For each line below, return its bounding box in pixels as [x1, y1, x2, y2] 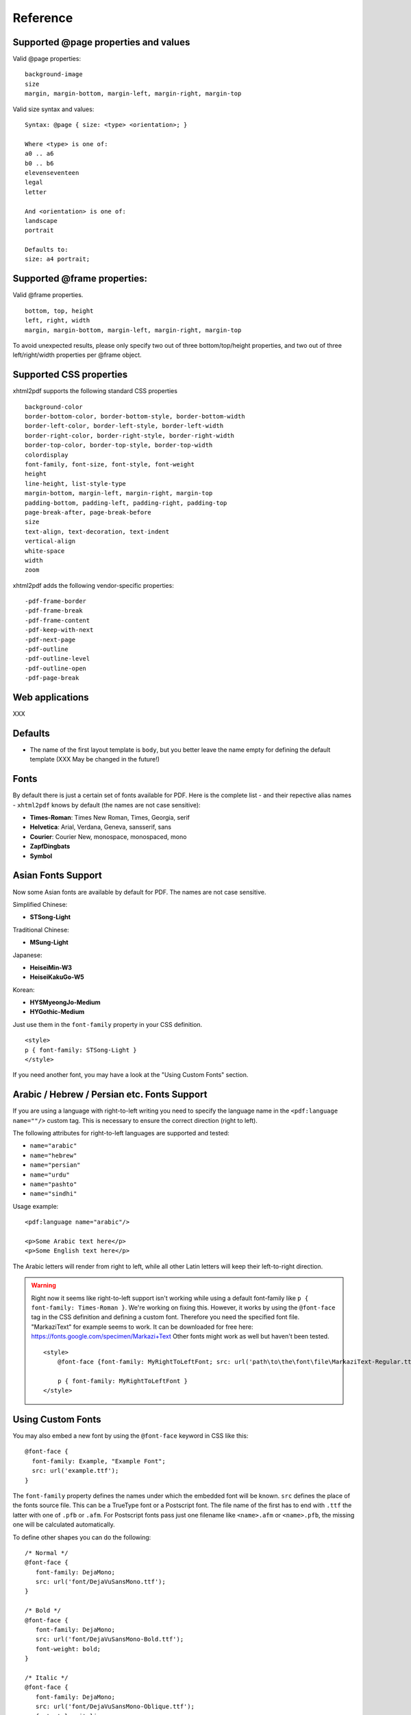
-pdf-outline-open [25, 664, 87, 672]
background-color [25, 403, 83, 411]
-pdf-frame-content [25, 616, 90, 624]
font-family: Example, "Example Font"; [32, 1457, 166, 1465]
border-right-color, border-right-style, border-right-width [25, 431, 234, 439]
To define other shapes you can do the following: [12, 1533, 151, 1541]
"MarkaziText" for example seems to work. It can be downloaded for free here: [31, 1323, 253, 1331]
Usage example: [12, 1202, 59, 1210]
